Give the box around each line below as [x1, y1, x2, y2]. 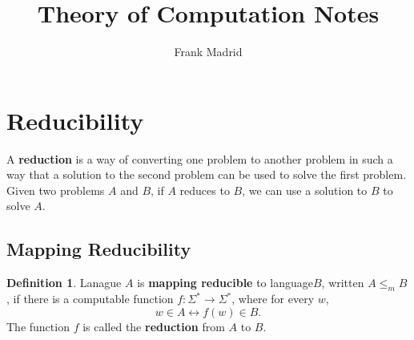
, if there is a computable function [6, 290, 174, 307]
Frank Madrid [174, 43, 243, 60]
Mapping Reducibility [6, 237, 191, 261]
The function [6, 318, 70, 334]
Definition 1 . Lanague [6, 274, 122, 291]
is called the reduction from [82, 318, 225, 334]
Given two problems [6, 181, 105, 198]
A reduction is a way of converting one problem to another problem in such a [6, 150, 393, 167]
